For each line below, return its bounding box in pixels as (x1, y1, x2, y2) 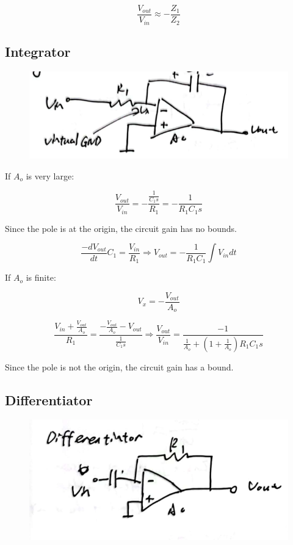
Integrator (5, 42, 71, 60)
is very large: (26, 169, 74, 182)
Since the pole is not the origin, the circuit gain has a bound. (5, 360, 234, 373)
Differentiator (5, 390, 93, 409)
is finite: (26, 271, 56, 284)
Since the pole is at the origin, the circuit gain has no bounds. (5, 222, 237, 234)
